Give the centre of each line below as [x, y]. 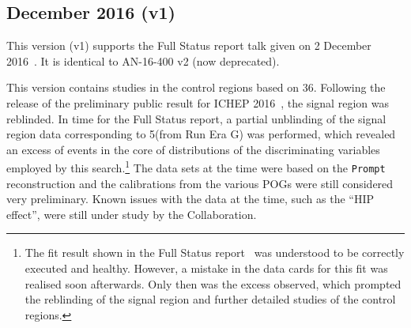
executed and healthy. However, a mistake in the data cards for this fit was [206, 268]
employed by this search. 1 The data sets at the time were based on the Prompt [196, 167]
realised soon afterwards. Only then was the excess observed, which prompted [213, 283]
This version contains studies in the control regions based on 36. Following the [196, 87]
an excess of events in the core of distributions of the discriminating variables [193, 149]
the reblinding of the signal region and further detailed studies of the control [210, 299]
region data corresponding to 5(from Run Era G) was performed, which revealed [201, 134]
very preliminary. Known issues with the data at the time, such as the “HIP [190, 199]
